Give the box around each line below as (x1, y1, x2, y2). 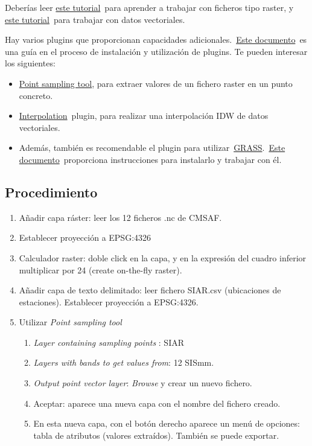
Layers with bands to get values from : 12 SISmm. (33, 356, 214, 369)
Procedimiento (5, 182, 98, 201)
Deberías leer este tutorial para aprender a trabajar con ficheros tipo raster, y (5, 1, 294, 13)
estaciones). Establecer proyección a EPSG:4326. (19, 295, 199, 308)
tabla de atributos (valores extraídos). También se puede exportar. (33, 428, 279, 441)
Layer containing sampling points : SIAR (33, 336, 184, 348)
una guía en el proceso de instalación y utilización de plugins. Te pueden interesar (5, 45, 308, 57)
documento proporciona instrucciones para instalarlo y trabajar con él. (19, 153, 282, 165)
